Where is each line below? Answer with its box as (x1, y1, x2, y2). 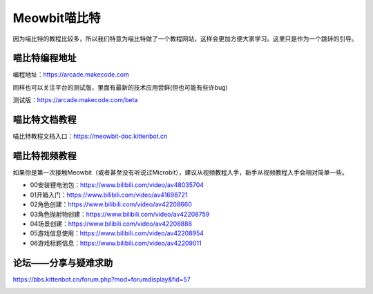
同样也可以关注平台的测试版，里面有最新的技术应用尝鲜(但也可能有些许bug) (12, 83, 228, 91)
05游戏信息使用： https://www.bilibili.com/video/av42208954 (30, 229, 204, 237)
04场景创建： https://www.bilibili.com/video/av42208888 (30, 219, 193, 228)
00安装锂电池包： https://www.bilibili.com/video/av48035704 (30, 181, 204, 189)
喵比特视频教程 (12, 150, 77, 161)
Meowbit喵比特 (12, 10, 101, 26)
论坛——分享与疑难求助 (12, 257, 113, 268)
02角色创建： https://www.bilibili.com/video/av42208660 (30, 200, 193, 208)
